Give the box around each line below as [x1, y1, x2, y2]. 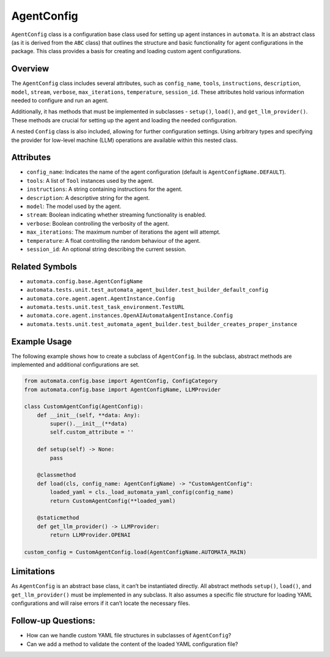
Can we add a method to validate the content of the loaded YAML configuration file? [26, 640, 238, 648]
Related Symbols [11, 261, 78, 272]
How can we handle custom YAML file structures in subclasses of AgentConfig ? [26, 632, 232, 639]
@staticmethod [37, 514, 79, 521]
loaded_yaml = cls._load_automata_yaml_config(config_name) [50, 489, 234, 496]
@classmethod [37, 472, 76, 478]
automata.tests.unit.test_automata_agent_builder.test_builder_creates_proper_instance [26, 321, 298, 327]
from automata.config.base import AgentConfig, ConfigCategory [24, 377, 218, 385]
